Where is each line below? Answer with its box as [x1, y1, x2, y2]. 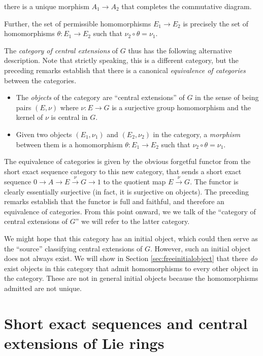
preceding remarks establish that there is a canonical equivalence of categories [4, 64, 246, 75]
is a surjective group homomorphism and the [112, 102, 251, 112]
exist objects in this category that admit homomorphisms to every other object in [4, 263, 258, 273]
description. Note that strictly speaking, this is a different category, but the [4, 55, 239, 66]
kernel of [16, 112, 43, 122]
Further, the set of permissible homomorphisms [4, 18, 151, 28]
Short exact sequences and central [4, 312, 248, 333]
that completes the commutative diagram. [121, 1, 252, 11]
